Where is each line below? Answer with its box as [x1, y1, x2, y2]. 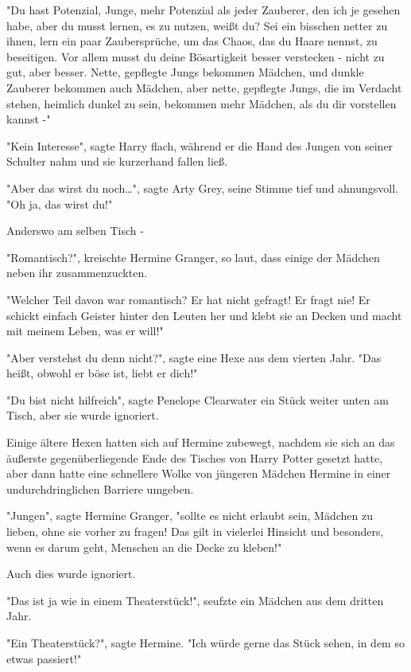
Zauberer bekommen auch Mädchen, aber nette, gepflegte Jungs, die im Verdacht [6, 79, 402, 96]
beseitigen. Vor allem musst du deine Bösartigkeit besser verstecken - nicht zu [6, 48, 385, 64]
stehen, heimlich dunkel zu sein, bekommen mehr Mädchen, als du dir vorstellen [6, 95, 397, 111]
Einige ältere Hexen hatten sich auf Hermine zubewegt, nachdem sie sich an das [6, 434, 395, 451]
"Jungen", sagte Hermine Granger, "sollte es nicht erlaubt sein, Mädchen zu [6, 507, 373, 524]
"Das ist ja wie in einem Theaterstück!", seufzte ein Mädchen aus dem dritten [6, 592, 384, 608]
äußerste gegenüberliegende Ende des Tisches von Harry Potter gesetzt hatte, [6, 449, 383, 466]
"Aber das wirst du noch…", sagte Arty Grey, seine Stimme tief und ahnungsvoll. [6, 179, 399, 196]
